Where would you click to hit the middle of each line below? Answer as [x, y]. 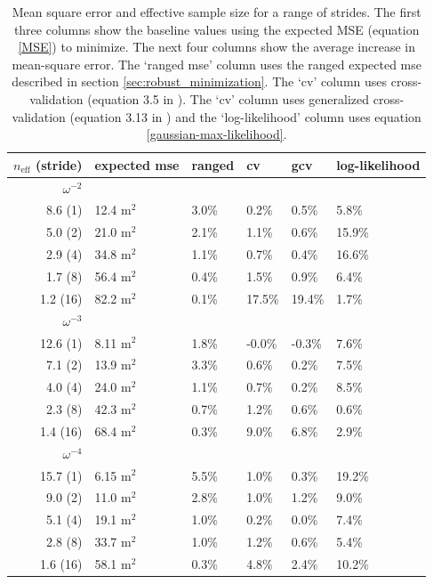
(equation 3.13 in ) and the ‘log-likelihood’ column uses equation [245, 116]
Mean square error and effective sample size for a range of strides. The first [216, 12]
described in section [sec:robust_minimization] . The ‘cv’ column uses [200, 81]
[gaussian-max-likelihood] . [216, 134]
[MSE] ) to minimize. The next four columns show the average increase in [216, 47]
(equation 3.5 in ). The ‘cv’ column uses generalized [229, 98]
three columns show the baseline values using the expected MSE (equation [216, 29]
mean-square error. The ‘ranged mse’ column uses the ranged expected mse [217, 64]
